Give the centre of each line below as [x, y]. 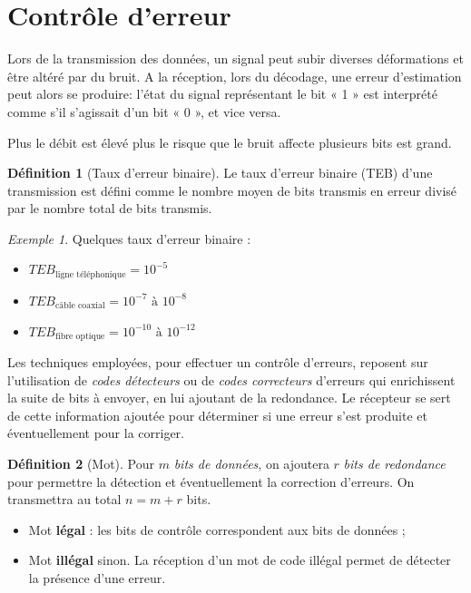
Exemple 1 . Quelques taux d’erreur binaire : [129, 238]
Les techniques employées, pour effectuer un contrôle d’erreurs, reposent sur [218, 361]
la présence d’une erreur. [97, 577]
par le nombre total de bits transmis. [110, 208]
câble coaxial [80, 306]
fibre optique [80, 336]
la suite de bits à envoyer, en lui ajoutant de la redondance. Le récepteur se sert [229, 398]
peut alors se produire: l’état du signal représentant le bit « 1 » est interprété [222, 94]
